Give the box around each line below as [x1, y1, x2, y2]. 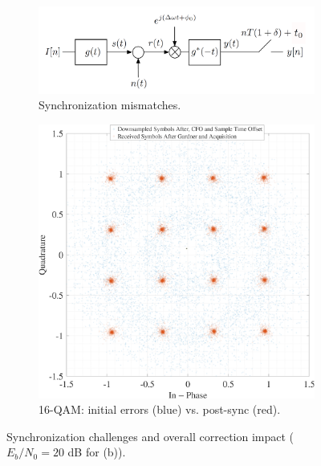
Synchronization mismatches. [39, 96, 181, 113]
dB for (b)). [67, 444, 126, 460]
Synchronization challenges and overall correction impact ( [6, 427, 295, 444]
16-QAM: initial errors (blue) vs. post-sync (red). [39, 401, 281, 418]
